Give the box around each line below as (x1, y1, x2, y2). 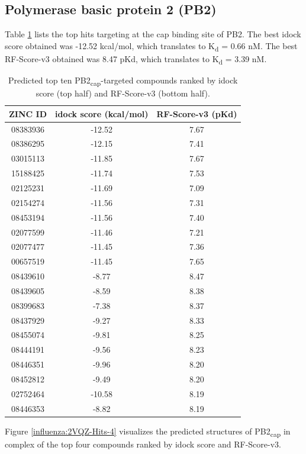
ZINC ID (9, 107, 47, 120)
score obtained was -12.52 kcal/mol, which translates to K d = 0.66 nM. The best (5, 39, 298, 53)
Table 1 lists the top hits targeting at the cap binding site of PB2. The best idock (5, 28, 301, 40)
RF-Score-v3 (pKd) (156, 107, 237, 120)
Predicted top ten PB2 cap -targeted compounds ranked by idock (8, 74, 238, 88)
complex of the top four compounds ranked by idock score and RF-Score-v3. (5, 437, 281, 450)
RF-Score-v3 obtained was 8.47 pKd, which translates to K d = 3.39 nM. (5, 52, 267, 66)
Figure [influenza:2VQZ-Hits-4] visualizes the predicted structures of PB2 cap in (5, 424, 291, 439)
